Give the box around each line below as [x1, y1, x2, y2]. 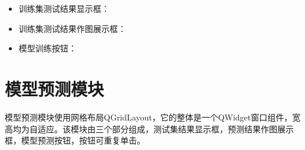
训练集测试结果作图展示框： [18, 22, 126, 34]
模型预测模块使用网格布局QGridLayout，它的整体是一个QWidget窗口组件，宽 [5, 110, 301, 123]
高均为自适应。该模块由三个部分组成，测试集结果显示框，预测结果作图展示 [5, 122, 294, 135]
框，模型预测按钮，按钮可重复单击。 [5, 134, 145, 146]
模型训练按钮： [18, 42, 77, 54]
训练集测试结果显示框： [18, 2, 110, 14]
